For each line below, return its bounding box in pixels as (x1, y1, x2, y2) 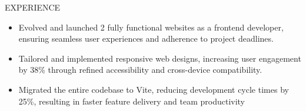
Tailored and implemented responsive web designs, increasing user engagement (18, 52, 301, 64)
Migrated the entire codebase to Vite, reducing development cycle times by (18, 83, 289, 95)
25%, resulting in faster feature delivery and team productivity (18, 95, 245, 107)
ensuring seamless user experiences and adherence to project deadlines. (18, 32, 274, 45)
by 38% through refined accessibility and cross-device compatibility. (18, 63, 262, 76)
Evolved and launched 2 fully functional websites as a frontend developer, (18, 21, 284, 33)
